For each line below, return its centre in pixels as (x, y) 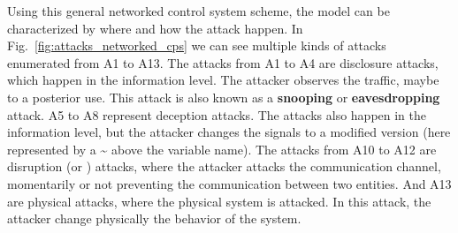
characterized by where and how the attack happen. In (155, 28)
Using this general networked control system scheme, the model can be (198, 11)
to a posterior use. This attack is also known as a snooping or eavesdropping (224, 97)
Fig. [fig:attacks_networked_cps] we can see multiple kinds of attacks (197, 45)
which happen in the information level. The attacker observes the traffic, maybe (223, 80)
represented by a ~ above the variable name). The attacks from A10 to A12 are (222, 149)
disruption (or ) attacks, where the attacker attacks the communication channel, (224, 166)
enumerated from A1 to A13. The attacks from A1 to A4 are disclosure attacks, (223, 62)
